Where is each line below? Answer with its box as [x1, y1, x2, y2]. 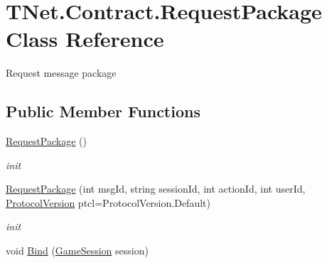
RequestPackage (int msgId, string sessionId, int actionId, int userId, [6, 181, 306, 196]
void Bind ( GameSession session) [6, 243, 149, 258]
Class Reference [6, 24, 164, 53]
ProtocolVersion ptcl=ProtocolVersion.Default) [6, 195, 210, 210]
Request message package [6, 65, 117, 80]
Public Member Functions [6, 100, 200, 122]
